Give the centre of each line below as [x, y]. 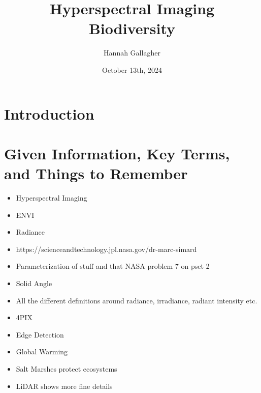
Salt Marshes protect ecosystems [67, 368]
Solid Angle [34, 283]
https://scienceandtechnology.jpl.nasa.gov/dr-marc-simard [106, 249]
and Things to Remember [96, 173]
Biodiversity [132, 28]
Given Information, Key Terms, [117, 153]
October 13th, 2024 [132, 69]
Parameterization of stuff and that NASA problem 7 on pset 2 [113, 266]
